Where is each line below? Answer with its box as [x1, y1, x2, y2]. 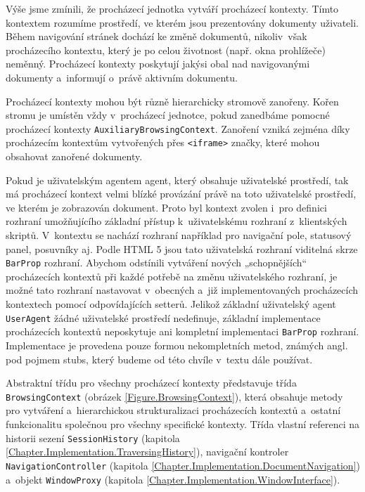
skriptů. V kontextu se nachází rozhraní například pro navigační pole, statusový [6, 228, 352, 242]
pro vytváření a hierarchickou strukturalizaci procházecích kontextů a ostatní [6, 403, 341, 417]
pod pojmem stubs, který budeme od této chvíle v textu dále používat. [6, 351, 313, 366]
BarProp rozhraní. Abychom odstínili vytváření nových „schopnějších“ [6, 255, 307, 270]
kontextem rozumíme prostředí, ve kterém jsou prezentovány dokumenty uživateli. [6, 15, 359, 30]
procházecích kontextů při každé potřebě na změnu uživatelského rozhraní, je [6, 268, 338, 283]
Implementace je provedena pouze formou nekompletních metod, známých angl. [6, 337, 348, 352]
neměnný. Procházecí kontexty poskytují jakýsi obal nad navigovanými [6, 56, 310, 71]
